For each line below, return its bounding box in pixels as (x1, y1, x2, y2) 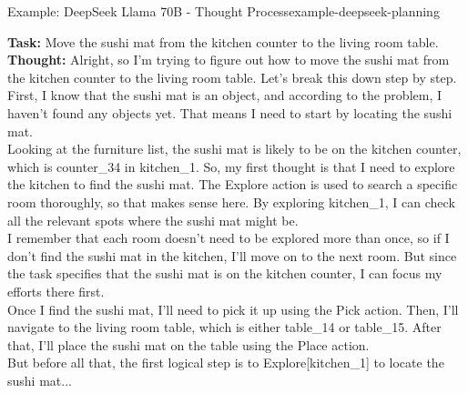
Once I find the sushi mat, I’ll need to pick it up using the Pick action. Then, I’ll (7, 299, 459, 318)
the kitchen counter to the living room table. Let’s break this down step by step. (7, 67, 457, 86)
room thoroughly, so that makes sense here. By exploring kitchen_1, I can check (7, 192, 455, 211)
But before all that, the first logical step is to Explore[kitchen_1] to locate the (7, 353, 444, 372)
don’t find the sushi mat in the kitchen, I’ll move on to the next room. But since (7, 246, 457, 265)
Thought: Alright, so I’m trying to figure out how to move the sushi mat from (7, 50, 450, 69)
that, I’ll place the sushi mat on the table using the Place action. (7, 335, 370, 354)
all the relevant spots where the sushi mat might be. (7, 210, 299, 229)
